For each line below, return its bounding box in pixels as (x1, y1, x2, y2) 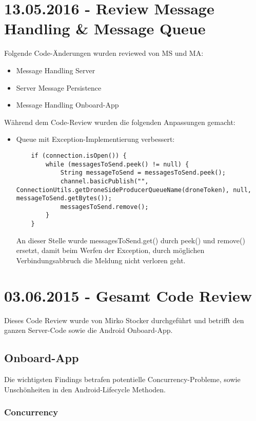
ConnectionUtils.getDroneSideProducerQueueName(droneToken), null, (16, 186, 251, 194)
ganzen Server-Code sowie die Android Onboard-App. (4, 325, 173, 335)
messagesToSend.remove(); (60, 203, 149, 210)
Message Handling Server (16, 65, 95, 75)
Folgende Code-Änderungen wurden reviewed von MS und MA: (4, 48, 204, 58)
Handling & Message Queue (4, 18, 206, 39)
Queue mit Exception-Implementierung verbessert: (16, 134, 175, 144)
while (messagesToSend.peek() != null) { (46, 160, 189, 168)
